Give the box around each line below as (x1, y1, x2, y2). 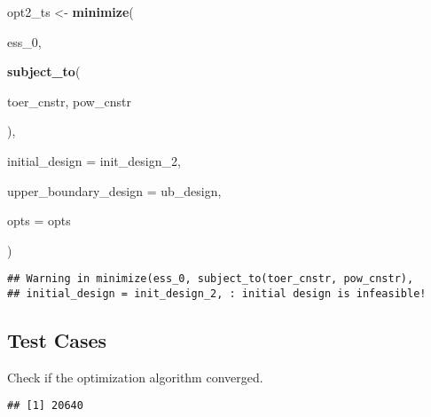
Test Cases (7, 327, 107, 354)
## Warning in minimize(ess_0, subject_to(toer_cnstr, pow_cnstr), (7, 272, 414, 286)
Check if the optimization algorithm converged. (7, 367, 263, 386)
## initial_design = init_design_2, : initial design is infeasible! (7, 287, 427, 300)
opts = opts (7, 211, 71, 230)
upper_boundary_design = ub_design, (7, 181, 222, 200)
